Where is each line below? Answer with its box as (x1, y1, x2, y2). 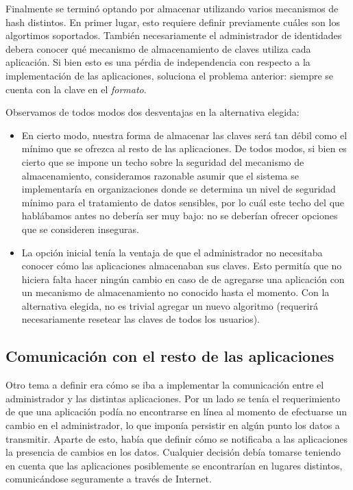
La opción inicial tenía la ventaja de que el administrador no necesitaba (21, 245, 323, 259)
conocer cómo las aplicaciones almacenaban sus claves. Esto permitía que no (21, 258, 342, 273)
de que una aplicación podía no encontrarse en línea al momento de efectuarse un (5, 404, 348, 419)
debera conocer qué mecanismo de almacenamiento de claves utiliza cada (5, 41, 311, 56)
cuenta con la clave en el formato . (5, 82, 147, 96)
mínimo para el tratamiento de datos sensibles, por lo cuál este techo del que (21, 195, 345, 209)
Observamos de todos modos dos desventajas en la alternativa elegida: (5, 105, 300, 119)
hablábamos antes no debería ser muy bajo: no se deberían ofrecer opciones (21, 208, 338, 223)
